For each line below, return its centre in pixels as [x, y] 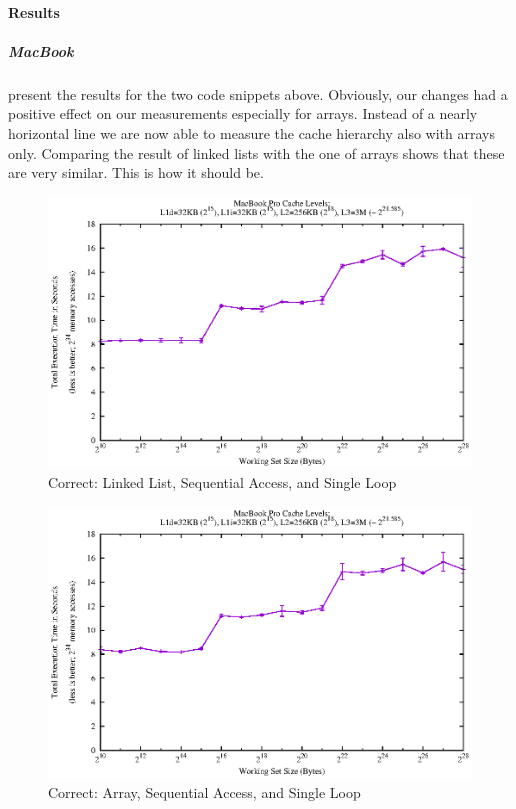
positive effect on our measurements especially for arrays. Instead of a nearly [243, 113]
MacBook [41, 50]
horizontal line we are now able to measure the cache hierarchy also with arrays [251, 132]
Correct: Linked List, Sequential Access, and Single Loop [222, 482]
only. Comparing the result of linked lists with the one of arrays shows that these [256, 152]
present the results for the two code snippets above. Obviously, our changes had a [258, 93]
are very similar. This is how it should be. [136, 172]
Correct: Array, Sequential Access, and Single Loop [204, 792]
